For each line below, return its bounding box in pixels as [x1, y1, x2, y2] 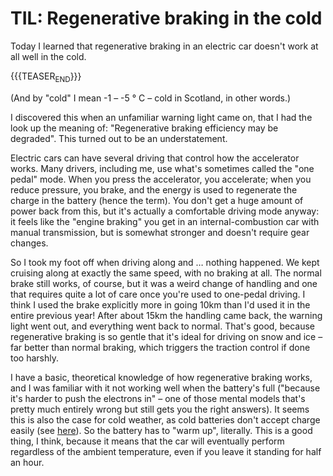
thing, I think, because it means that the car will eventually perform [10, 435, 285, 447]
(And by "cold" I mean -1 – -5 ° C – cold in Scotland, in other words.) [10, 92, 292, 104]
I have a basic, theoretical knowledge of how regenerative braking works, [10, 371, 313, 383]
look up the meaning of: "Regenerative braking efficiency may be [10, 122, 279, 134]
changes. [10, 237, 49, 249]
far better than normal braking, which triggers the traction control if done [10, 341, 311, 353]
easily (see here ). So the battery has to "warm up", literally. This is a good [10, 424, 313, 436]
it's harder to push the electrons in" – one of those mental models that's [10, 392, 306, 404]
